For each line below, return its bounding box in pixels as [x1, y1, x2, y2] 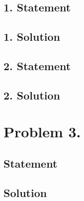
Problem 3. [3, 121, 81, 142]
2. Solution [3, 87, 61, 102]
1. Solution [3, 29, 61, 44]
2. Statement [3, 58, 71, 73]
